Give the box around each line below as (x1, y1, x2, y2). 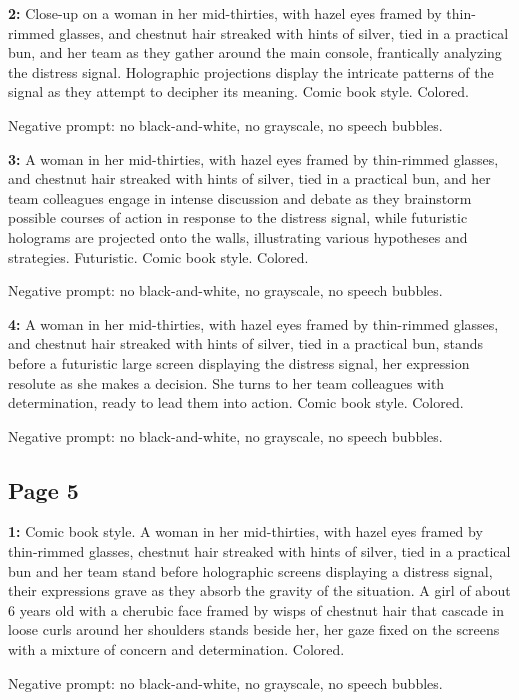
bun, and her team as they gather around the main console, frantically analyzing (8, 42, 502, 63)
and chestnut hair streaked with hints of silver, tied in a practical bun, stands (8, 333, 484, 354)
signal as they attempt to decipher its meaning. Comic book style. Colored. (8, 81, 469, 102)
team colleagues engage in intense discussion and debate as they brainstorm (8, 187, 472, 208)
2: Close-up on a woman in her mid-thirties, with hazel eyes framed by (8, 3, 442, 23)
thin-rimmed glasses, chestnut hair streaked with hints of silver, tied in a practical (8, 541, 511, 562)
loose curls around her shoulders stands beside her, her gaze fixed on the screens (8, 619, 500, 640)
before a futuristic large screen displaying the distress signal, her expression (8, 352, 470, 373)
